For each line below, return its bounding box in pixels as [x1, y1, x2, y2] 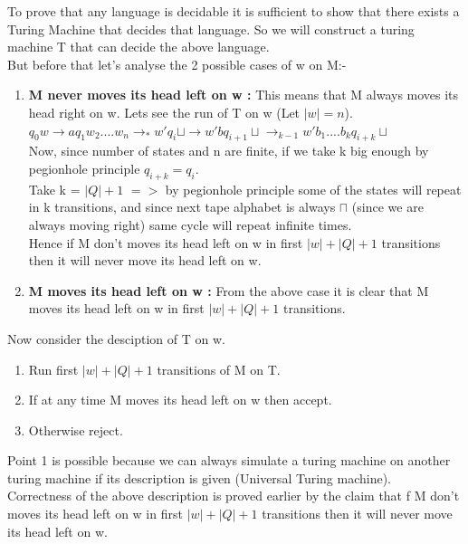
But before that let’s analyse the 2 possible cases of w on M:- [7, 54, 347, 73]
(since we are [351, 197, 424, 216]
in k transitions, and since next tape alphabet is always [28, 197, 336, 216]
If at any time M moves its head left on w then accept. [28, 390, 332, 409]
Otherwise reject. [28, 420, 123, 439]
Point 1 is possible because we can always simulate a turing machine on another [7, 451, 451, 470]
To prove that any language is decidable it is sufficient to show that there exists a [7, 2, 460, 20]
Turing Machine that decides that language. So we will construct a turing [7, 19, 415, 38]
